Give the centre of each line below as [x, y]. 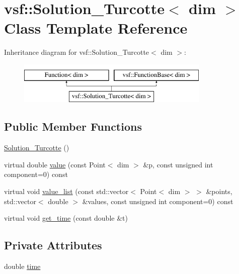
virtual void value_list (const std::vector [66, 191]
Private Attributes [53, 245]
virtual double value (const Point [55, 164]
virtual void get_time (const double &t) [66, 218]
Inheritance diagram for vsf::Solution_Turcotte [77, 52]
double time [22, 266]
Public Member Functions [73, 126]
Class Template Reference [96, 28]
